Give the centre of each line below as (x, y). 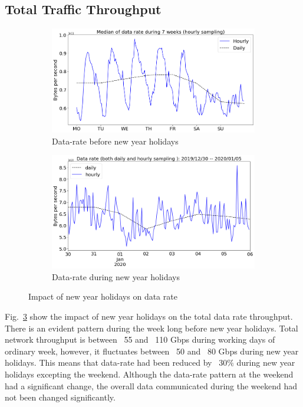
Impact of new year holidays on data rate (103, 296)
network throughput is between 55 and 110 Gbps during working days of (140, 339)
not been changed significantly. (60, 397)
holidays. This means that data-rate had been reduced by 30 (116, 362)
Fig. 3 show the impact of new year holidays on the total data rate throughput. (149, 316)
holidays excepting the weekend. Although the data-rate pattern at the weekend (149, 374)
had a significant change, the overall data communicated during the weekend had (151, 385)
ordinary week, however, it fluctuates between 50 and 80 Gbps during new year (152, 351)
